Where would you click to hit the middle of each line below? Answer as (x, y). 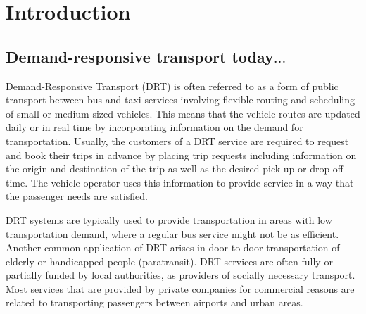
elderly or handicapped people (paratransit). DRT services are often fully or (169, 261)
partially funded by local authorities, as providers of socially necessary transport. (181, 275)
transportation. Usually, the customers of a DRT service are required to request (177, 140)
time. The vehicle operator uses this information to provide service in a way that (180, 182)
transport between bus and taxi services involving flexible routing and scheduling (181, 100)
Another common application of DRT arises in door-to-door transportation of (173, 247)
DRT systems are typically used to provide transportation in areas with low (169, 219)
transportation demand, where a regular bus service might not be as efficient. (172, 233)
